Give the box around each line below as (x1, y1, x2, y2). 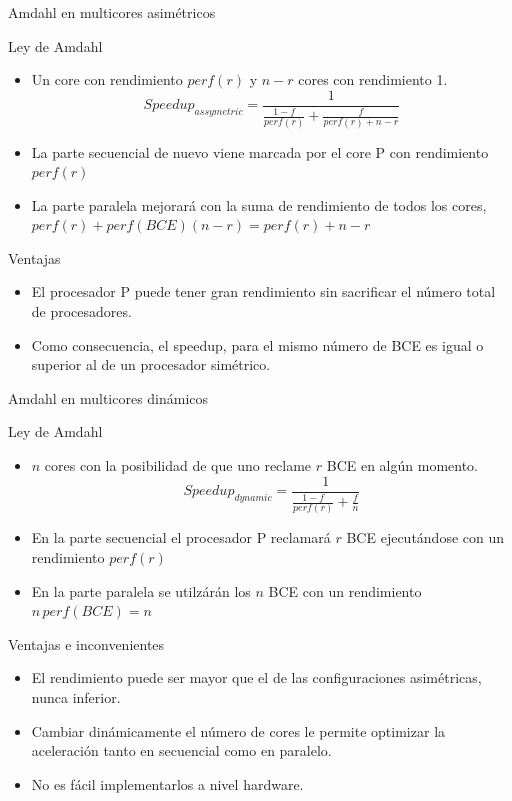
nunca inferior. (31, 686, 121, 707)
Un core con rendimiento (31, 69, 183, 90)
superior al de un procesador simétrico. (31, 354, 271, 375)
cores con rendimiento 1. (298, 69, 448, 90)
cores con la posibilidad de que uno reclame (44, 455, 312, 476)
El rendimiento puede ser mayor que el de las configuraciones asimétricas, (31, 667, 482, 688)
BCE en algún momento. (326, 455, 479, 476)
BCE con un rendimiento (268, 580, 422, 601)
